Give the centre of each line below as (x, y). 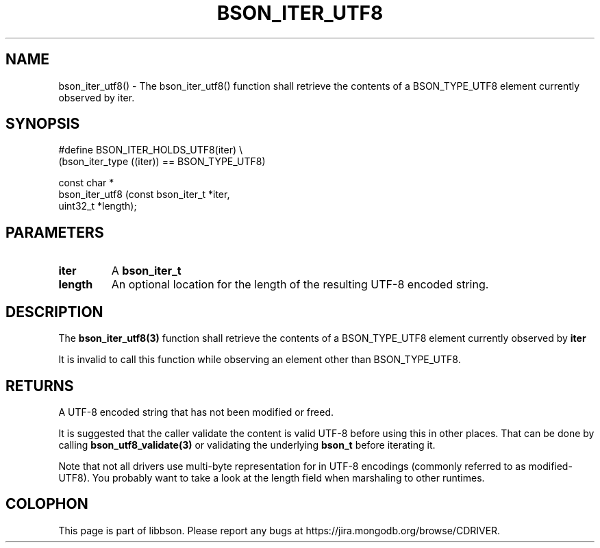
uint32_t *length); (98, 206)
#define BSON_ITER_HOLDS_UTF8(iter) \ (151, 150)
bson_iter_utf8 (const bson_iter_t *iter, (144, 195)
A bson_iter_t (146, 271)
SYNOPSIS (43, 124)
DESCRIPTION (54, 312)
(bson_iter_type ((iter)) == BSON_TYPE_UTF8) (162, 162)
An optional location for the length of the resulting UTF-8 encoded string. (300, 285)
